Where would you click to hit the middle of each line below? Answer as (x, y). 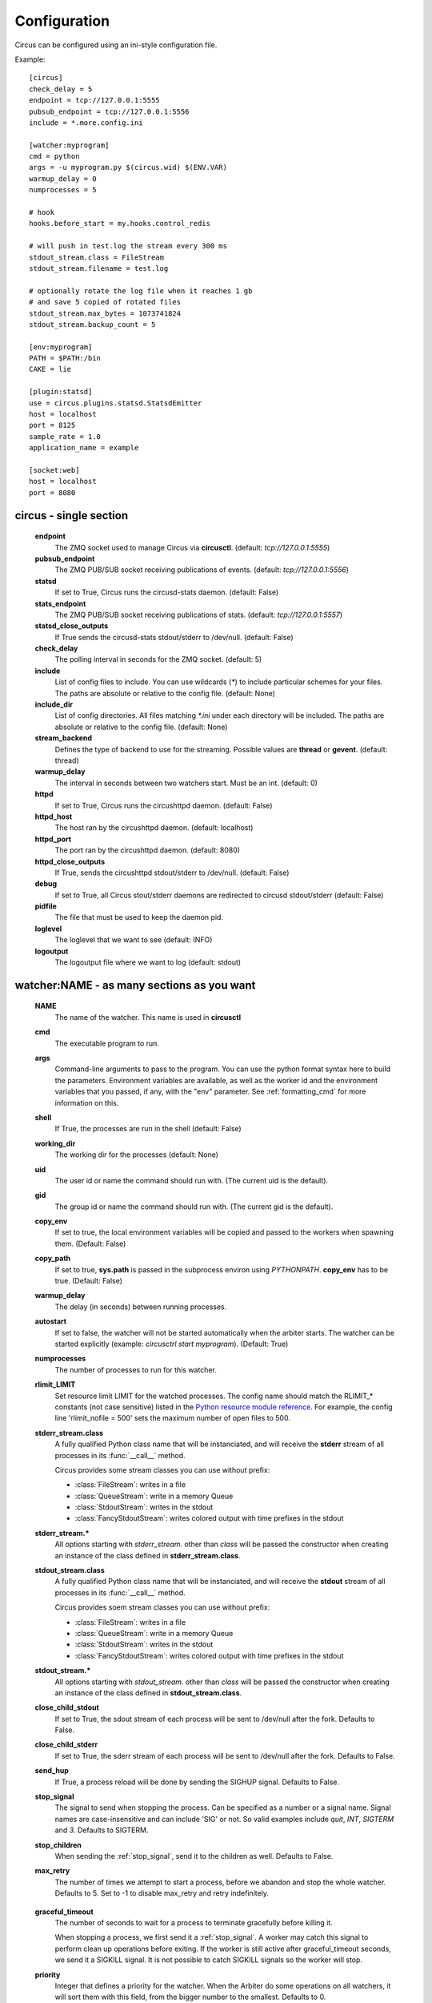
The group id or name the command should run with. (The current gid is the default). (194, 1207)
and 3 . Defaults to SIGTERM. (102, 1830)
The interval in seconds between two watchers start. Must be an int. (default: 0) (186, 783)
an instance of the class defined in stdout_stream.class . (148, 1693)
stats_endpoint (60, 603)
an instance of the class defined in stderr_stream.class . (148, 1555)
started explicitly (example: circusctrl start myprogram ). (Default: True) (172, 1344)
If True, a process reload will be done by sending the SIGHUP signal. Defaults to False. (197, 1782)
